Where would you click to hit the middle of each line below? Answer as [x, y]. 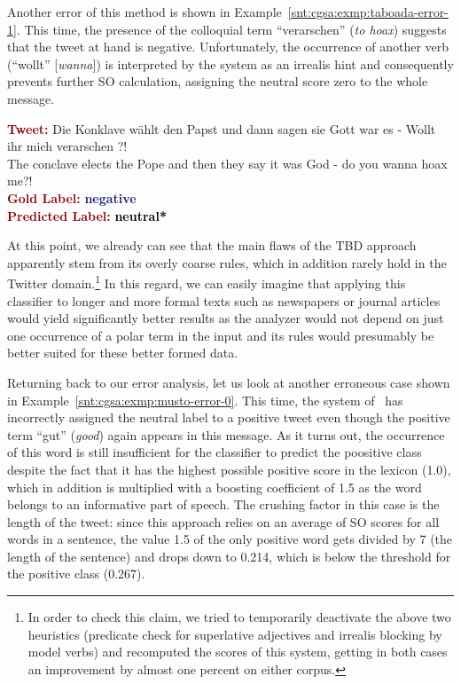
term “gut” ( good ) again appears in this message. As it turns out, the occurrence [226, 434]
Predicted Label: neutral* [87, 215]
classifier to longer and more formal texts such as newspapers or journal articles [224, 300]
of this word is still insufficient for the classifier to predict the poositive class [215, 452]
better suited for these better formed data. [123, 353]
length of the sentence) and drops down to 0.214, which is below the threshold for [229, 556]
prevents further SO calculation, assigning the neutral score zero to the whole [218, 81]
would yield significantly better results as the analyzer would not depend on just [226, 318]
